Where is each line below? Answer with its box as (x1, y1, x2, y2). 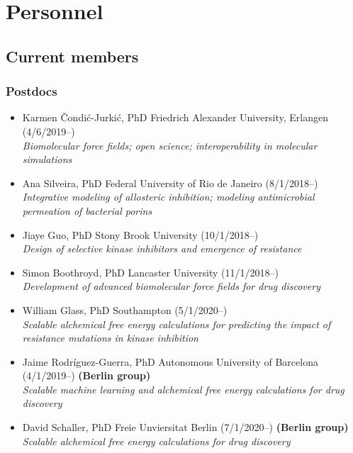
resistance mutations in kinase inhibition (22, 330, 198, 345)
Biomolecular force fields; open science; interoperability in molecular (22, 138, 318, 152)
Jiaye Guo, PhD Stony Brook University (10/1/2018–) (22, 227, 259, 242)
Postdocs (6, 82, 57, 100)
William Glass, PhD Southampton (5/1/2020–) (22, 302, 228, 317)
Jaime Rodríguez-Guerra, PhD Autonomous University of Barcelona (22, 354, 318, 369)
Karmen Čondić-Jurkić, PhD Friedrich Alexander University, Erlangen (22, 110, 328, 125)
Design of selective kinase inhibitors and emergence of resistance (22, 241, 302, 256)
